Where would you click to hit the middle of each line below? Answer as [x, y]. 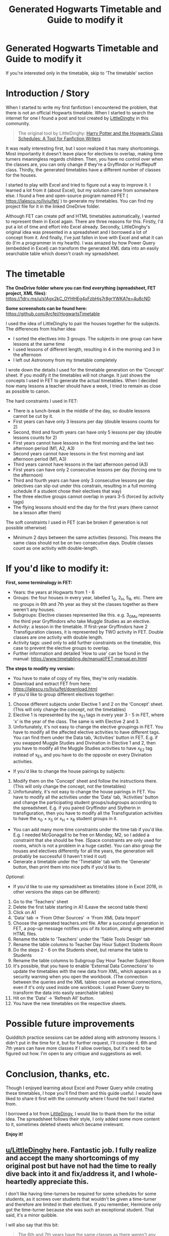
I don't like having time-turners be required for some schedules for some [81, 1194]
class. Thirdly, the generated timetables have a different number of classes [83, 169]
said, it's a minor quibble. [32, 1215]
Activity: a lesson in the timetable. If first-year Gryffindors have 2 [80, 627]
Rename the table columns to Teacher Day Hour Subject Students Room [88, 944]
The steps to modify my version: [40, 668]
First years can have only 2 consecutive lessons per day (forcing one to [87, 469]
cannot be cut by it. [33, 416]
